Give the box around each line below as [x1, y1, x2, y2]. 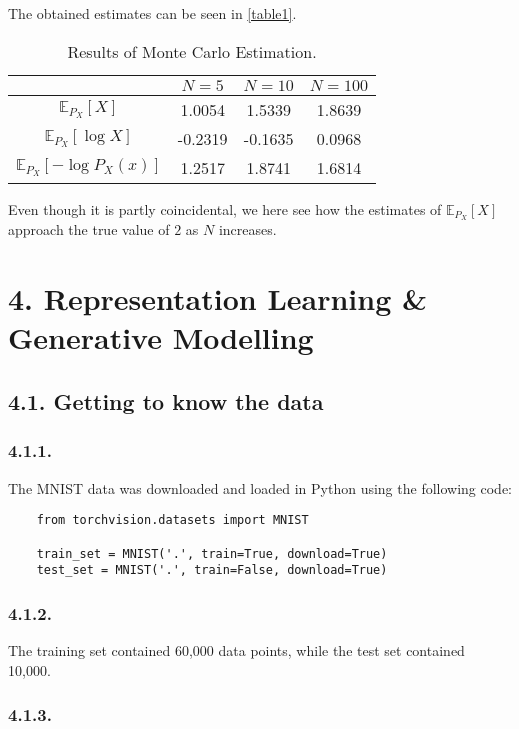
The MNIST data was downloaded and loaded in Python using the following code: [8, 477, 512, 498]
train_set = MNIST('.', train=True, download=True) [36, 546, 388, 561]
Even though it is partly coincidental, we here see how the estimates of [8, 198, 442, 219]
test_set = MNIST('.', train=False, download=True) [36, 563, 388, 578]
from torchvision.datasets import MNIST [36, 513, 309, 528]
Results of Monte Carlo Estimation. [67, 39, 317, 63]
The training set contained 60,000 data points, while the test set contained [8, 640, 465, 661]
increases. [218, 219, 277, 240]
